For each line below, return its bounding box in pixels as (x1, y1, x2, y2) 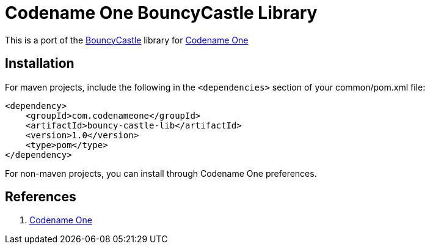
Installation (5, 56, 75, 72)
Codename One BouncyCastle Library (5, 2, 318, 23)
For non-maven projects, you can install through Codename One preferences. (5, 168, 317, 179)
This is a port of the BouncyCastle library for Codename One (5, 34, 249, 45)
